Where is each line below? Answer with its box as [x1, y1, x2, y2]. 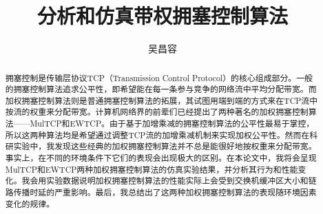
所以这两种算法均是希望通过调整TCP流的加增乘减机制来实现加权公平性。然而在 [5, 129, 310, 140]
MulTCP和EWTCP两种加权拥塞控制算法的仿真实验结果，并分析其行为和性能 [5, 163, 298, 175]
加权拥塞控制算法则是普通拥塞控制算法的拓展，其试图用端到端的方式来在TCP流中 [5, 94, 318, 106]
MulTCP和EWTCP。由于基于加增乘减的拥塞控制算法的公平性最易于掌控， [30, 118, 315, 129]
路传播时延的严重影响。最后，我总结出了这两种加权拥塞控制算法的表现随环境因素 [5, 186, 317, 198]
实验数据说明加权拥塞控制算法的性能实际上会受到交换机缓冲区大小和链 [46, 175, 317, 186]
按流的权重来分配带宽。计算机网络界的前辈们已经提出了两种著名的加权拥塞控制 [5, 106, 309, 118]
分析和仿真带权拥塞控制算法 [37, 1, 288, 30]
